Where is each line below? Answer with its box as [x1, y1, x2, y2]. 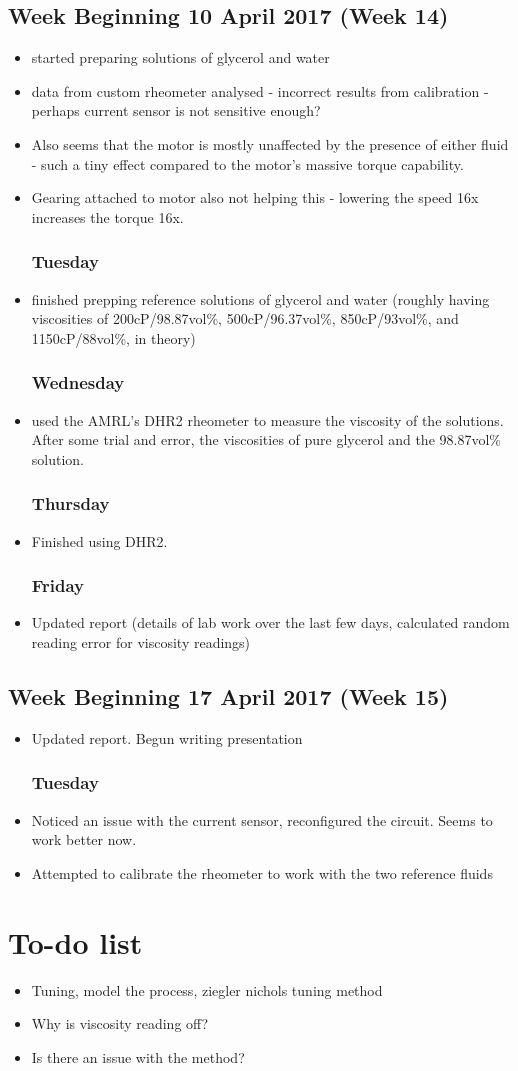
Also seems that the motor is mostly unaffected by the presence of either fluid [31, 133, 509, 154]
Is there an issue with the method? [31, 1046, 245, 1067]
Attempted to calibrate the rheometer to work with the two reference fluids [31, 862, 493, 883]
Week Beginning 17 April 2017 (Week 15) [8, 680, 449, 711]
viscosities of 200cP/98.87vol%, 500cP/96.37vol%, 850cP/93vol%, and [31, 308, 459, 329]
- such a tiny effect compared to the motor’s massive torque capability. [31, 153, 464, 174]
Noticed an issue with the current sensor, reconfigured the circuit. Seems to [31, 809, 493, 830]
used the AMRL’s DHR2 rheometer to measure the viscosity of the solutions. [31, 409, 504, 430]
